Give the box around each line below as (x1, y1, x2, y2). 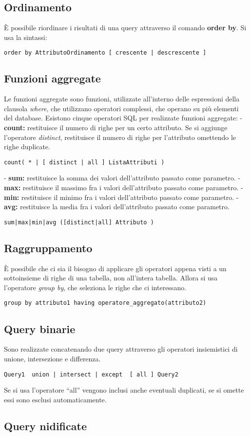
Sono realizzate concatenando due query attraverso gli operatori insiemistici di (4, 344, 238, 354)
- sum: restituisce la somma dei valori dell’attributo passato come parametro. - (4, 173, 241, 183)
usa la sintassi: (4, 32, 47, 42)
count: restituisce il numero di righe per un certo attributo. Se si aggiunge (4, 122, 228, 133)
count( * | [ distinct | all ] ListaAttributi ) (4, 159, 165, 166)
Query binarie (4, 321, 76, 336)
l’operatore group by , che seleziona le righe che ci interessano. (4, 282, 187, 292)
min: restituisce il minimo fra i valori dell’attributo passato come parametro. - (4, 192, 239, 202)
